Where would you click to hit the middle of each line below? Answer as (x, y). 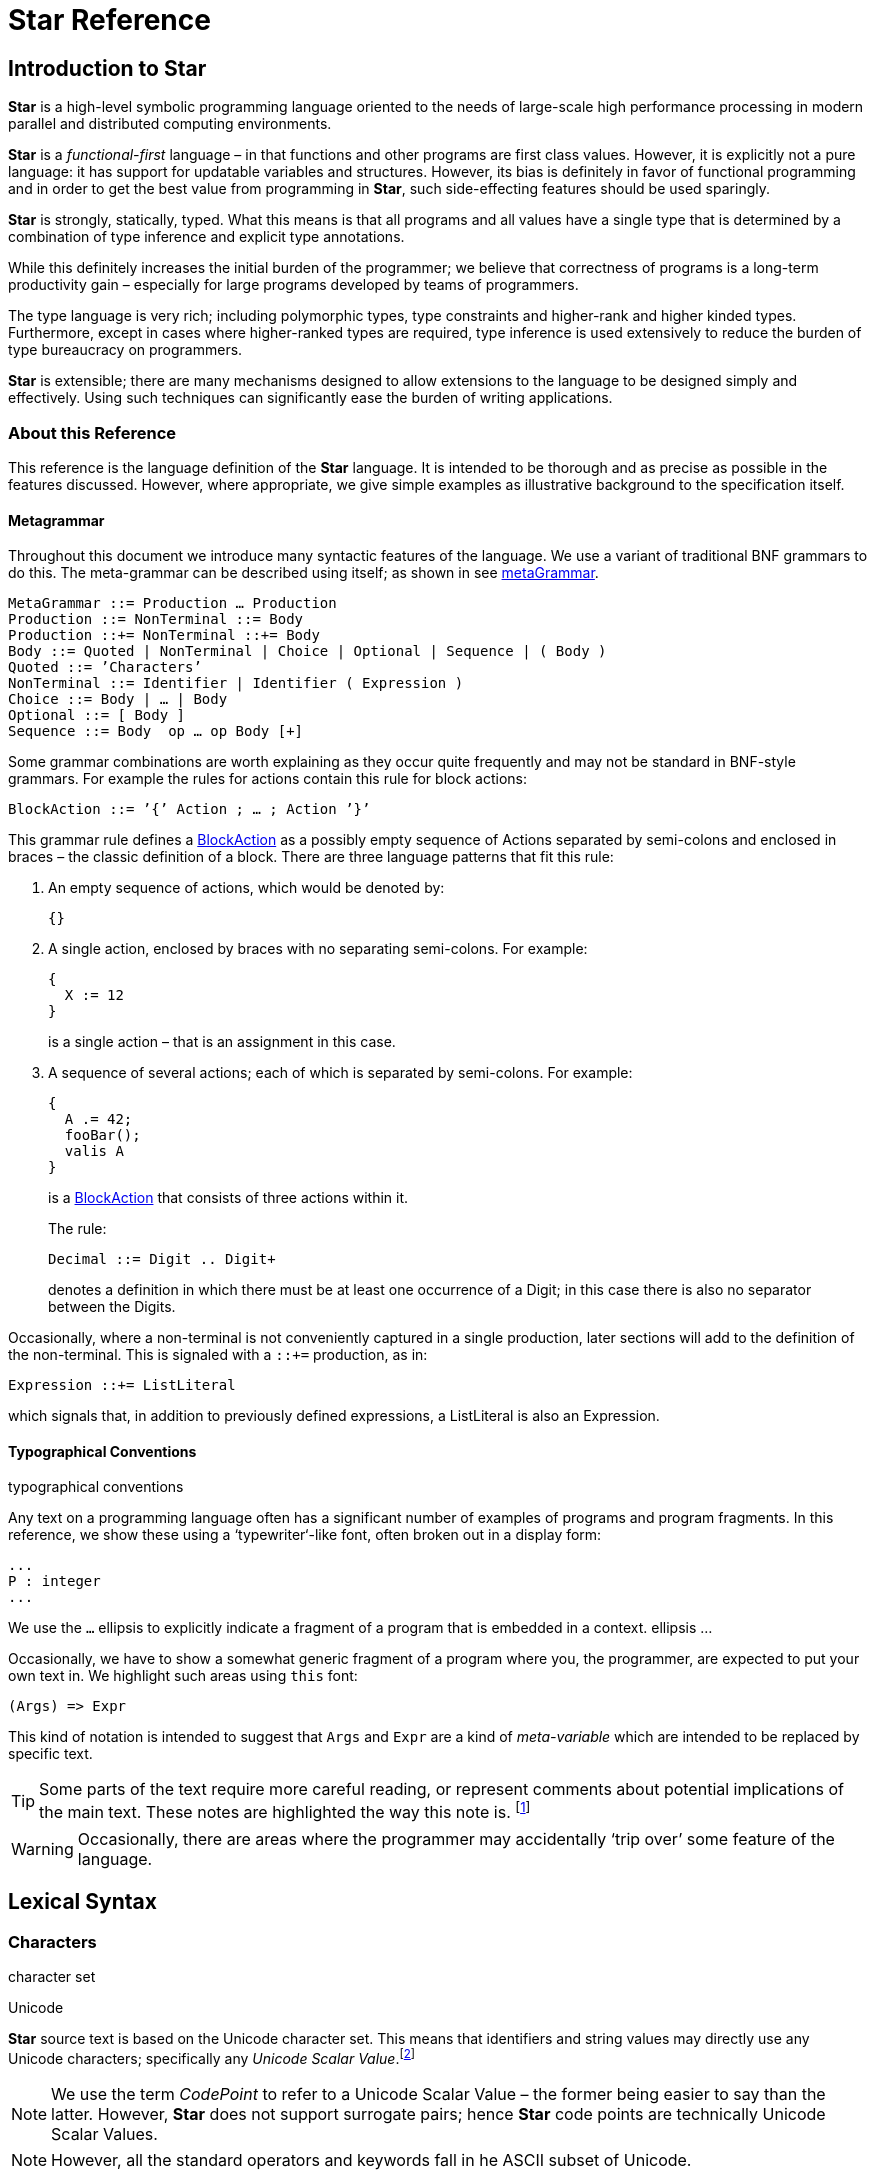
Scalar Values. (104, 2133)
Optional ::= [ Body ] (97, 715)
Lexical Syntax (82, 1902)
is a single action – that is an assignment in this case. (222, 1042)
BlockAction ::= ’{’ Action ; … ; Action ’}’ (189, 809)
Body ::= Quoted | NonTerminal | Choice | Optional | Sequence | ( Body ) (307, 651)
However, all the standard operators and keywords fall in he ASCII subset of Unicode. (371, 2159)
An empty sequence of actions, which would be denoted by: (246, 888)
